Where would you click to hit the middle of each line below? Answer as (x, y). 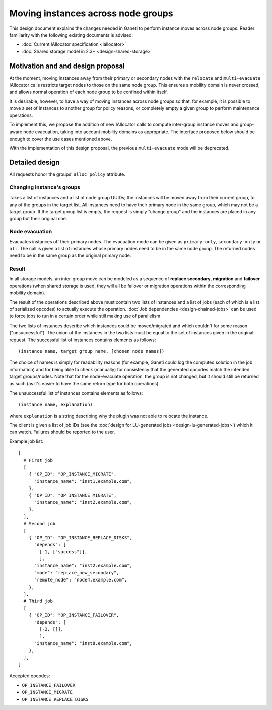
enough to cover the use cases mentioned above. (61, 139)
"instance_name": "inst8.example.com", (83, 643)
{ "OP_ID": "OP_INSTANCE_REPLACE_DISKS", (81, 537)
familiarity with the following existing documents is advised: (71, 35)
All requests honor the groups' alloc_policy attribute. (67, 174)
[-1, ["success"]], (63, 552)
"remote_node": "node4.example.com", (81, 580)
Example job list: (26, 441)
